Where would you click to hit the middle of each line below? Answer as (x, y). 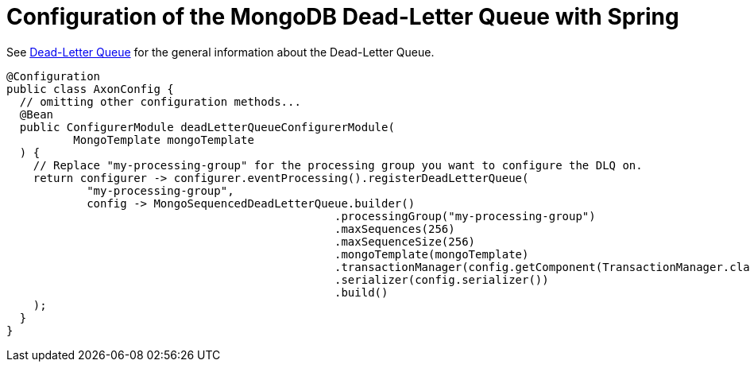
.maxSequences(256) (395, 229)
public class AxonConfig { (90, 89)
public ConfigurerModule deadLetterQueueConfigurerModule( (207, 127)
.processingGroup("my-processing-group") (465, 216)
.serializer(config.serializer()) (442, 279)
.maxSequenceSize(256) (405, 241)
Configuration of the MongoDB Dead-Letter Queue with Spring (343, 17)
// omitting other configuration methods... (160, 101)
